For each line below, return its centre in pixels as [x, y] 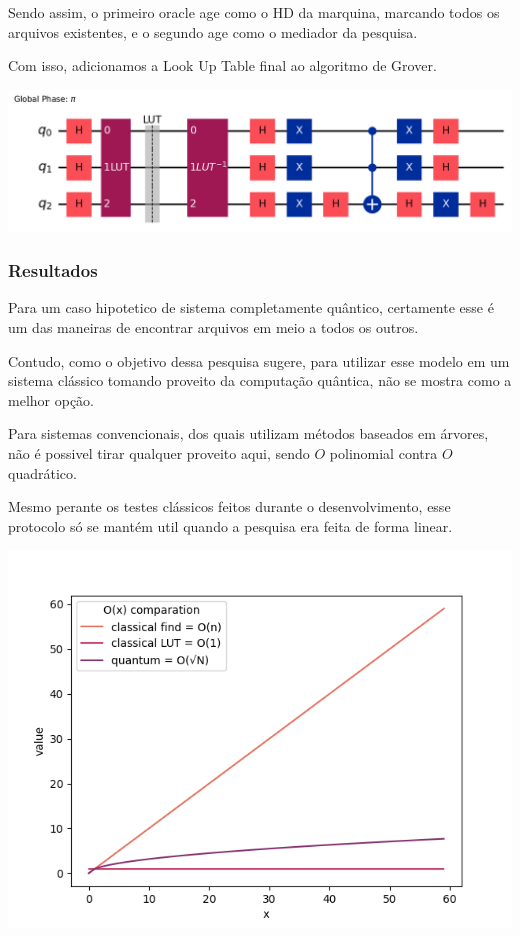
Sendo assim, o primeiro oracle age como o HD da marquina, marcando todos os [254, 12]
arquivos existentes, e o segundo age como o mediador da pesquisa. [213, 31]
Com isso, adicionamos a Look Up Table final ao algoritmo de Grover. [222, 65]
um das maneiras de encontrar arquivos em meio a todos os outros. [213, 326]
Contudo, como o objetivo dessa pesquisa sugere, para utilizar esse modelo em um [259, 360]
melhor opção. [51, 399]
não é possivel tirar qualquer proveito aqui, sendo [159, 452]
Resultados [53, 270]
